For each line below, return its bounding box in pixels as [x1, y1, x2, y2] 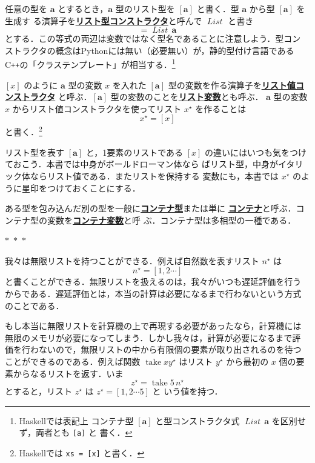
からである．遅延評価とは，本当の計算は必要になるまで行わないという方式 [5, 287, 302, 300]
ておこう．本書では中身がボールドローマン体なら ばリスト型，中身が [5, 158, 279, 170]
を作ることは [195, 102, 247, 115]
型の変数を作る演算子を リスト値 [168, 78, 296, 91]
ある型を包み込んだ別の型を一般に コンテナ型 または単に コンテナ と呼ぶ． [5, 202, 296, 215]
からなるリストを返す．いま [13, 367, 124, 379]
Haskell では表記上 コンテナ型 [19, 414, 134, 427]
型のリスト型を [115, 2, 175, 15]
